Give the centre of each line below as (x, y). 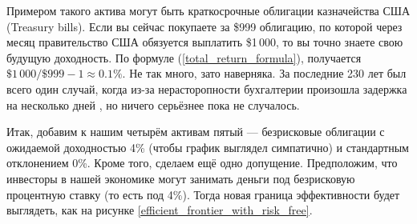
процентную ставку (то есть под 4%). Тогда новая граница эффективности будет (203, 194)
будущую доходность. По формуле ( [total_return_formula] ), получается (184, 57)
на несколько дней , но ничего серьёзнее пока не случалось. (153, 104)
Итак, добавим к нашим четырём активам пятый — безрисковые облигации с (196, 132)
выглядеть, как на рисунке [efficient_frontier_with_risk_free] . (160, 210)
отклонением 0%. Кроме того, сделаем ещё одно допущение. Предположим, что (202, 163)
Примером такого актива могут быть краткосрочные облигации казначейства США (208, 10)
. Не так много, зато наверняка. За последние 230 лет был (264, 73)
